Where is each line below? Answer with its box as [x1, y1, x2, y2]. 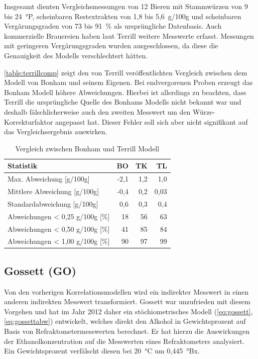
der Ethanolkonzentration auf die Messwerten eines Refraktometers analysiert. [4, 335, 244, 346]
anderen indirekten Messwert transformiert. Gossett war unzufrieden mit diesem [4, 296, 250, 307]
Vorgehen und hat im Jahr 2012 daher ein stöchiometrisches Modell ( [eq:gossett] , [4, 306, 253, 316]
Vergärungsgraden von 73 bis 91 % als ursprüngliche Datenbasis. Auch [4, 21, 222, 31]
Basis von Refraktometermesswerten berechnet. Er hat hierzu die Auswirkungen [4, 326, 250, 336]
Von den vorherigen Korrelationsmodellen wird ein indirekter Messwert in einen [4, 286, 249, 297]
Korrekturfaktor [4, 116, 53, 127]
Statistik [8, 160, 38, 171]
